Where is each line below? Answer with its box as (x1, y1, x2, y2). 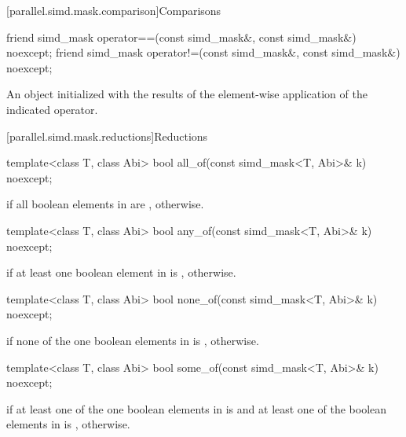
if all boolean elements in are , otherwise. (6, 196, 204, 212)
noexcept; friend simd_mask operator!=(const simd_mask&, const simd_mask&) (6, 44, 401, 61)
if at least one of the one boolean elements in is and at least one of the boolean (6, 400, 387, 417)
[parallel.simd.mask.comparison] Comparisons (6, 2, 221, 18)
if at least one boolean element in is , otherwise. (6, 264, 236, 281)
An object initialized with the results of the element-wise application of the (6, 86, 368, 102)
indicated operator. (6, 101, 98, 117)
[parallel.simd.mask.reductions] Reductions (6, 127, 208, 144)
